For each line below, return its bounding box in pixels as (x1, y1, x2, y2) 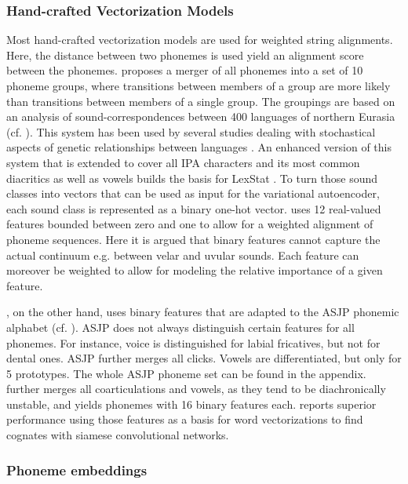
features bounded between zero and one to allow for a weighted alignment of (6, 216, 373, 232)
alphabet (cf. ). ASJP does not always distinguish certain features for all (6, 318, 355, 335)
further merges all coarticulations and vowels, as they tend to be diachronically (6, 380, 386, 397)
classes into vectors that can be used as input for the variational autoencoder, (6, 185, 380, 202)
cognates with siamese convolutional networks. (6, 427, 229, 443)
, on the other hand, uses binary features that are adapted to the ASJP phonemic (6, 304, 399, 320)
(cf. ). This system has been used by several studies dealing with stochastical (6, 123, 376, 140)
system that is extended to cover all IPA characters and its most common (6, 154, 360, 170)
